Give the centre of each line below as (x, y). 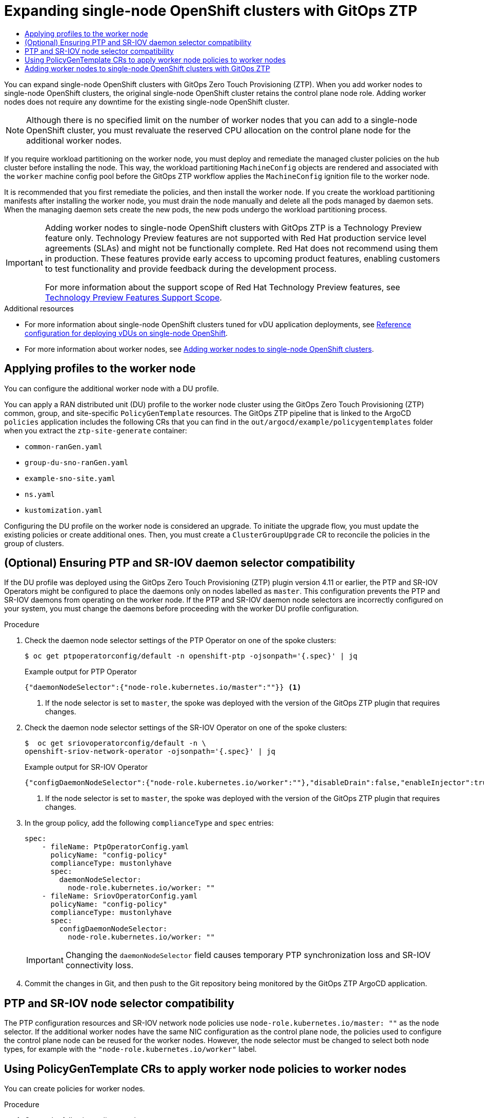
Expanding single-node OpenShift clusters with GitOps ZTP (211, 11)
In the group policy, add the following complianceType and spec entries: (149, 823)
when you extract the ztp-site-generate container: (96, 430)
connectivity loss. (99, 965)
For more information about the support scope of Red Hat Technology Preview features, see (223, 287)
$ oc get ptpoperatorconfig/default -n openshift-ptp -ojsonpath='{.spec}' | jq (191, 656)
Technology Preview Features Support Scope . (133, 297)
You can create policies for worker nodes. (75, 1089)
